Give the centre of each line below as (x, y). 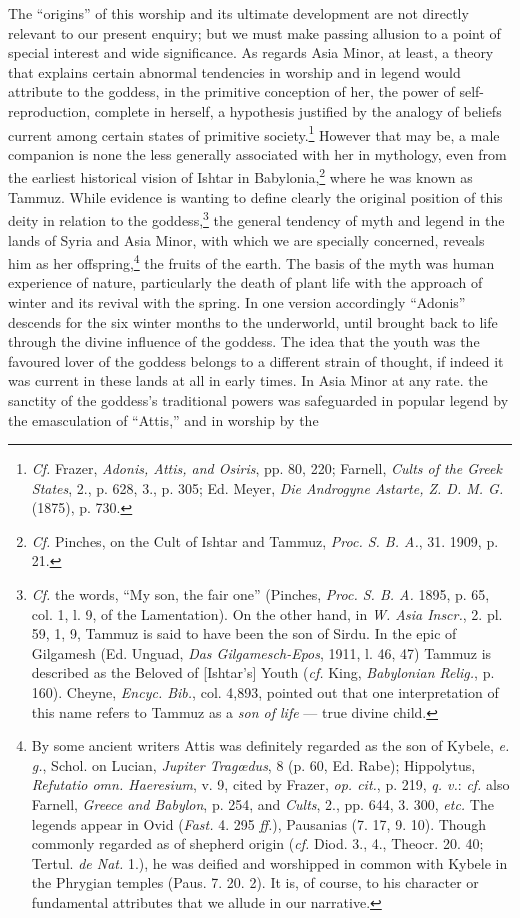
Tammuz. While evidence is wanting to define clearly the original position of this (255, 196)
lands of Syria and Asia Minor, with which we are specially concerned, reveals (246, 239)
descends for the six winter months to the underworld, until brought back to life (253, 321)
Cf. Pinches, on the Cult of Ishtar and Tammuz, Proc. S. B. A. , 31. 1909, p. (265, 540)
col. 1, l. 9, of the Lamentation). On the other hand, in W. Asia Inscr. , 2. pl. (267, 613)
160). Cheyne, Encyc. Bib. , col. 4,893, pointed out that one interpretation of (265, 692)
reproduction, (49, 110)
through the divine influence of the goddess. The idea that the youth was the (244, 341)
